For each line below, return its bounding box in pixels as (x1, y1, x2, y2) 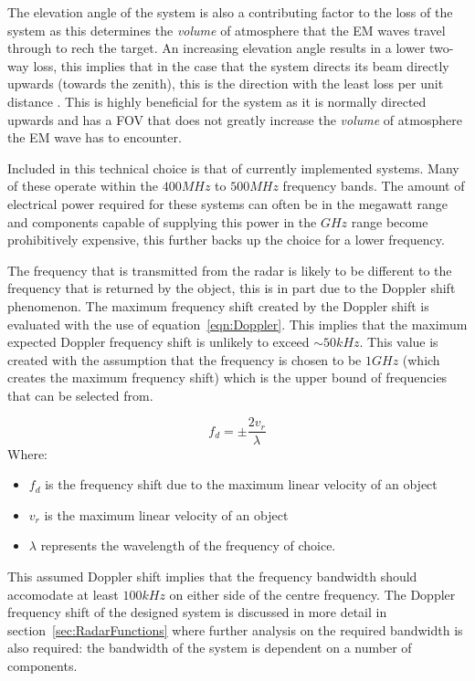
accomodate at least (7, 584, 119, 603)
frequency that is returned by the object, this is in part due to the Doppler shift (7, 278, 456, 298)
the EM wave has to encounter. (7, 128, 182, 147)
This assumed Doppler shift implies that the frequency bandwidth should (7, 566, 417, 585)
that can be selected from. (7, 385, 153, 404)
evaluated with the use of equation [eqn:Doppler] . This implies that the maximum (7, 314, 468, 333)
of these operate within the (7, 176, 159, 195)
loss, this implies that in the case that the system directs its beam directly (33, 56, 449, 75)
